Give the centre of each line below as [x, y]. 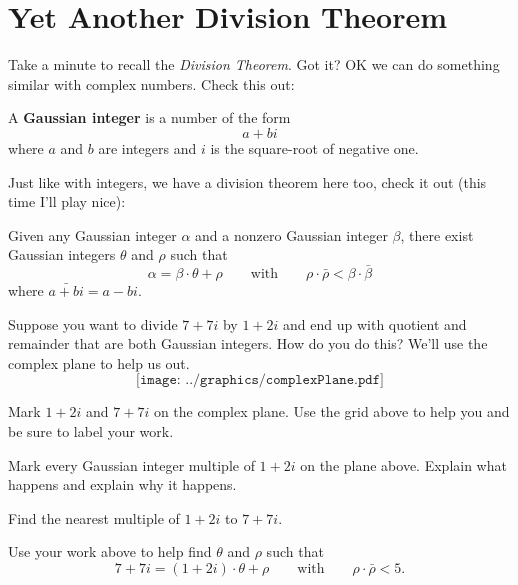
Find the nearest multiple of [94, 517]
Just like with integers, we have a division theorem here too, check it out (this [247, 181]
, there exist [437, 234]
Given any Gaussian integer [92, 234]
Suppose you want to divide [93, 323]
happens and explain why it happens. [122, 484]
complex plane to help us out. [99, 362]
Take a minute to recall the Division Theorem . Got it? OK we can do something [254, 64]
